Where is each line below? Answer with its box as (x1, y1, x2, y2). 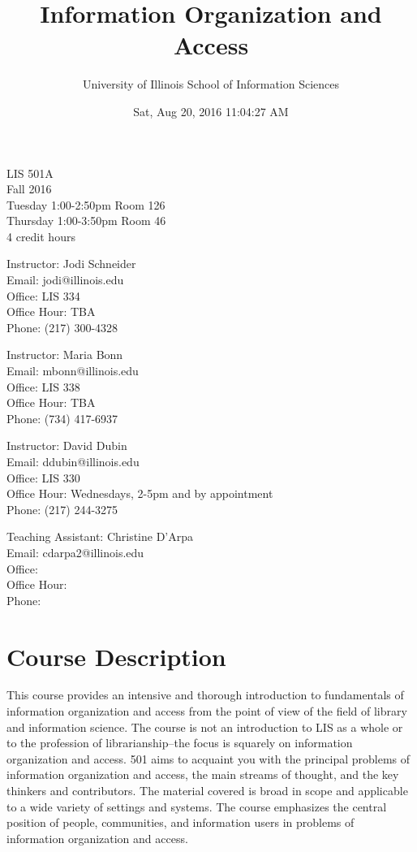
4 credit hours (6, 227, 75, 244)
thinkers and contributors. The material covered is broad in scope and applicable (6, 782, 408, 799)
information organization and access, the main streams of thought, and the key (6, 766, 399, 783)
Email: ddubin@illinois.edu (6, 453, 140, 469)
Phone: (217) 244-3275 (6, 500, 118, 517)
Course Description (6, 639, 226, 673)
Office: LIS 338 (6, 378, 80, 395)
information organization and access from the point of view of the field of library (6, 703, 407, 720)
